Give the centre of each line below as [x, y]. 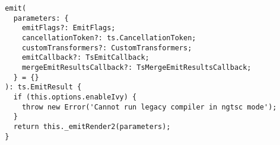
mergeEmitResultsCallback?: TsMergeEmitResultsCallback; [136, 67]
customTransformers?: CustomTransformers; [107, 48]
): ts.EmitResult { [43, 87]
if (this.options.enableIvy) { [75, 97]
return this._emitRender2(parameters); [92, 126]
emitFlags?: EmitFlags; [69, 28]
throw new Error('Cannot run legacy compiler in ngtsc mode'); [149, 107]
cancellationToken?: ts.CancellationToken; [109, 38]
